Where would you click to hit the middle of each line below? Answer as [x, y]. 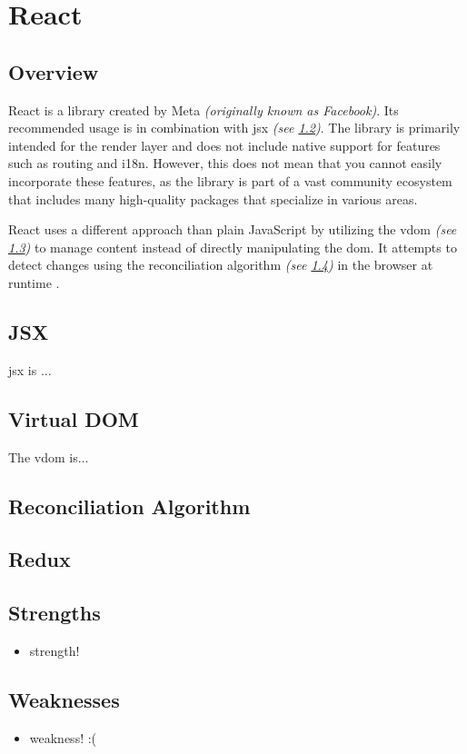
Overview [54, 71]
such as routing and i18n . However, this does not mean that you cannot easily [225, 163]
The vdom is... [49, 456]
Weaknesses [64, 699]
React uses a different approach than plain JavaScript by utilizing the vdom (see [233, 229]
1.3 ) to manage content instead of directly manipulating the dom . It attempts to [233, 247]
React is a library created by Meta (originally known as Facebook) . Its [204, 109]
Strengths [55, 613]
